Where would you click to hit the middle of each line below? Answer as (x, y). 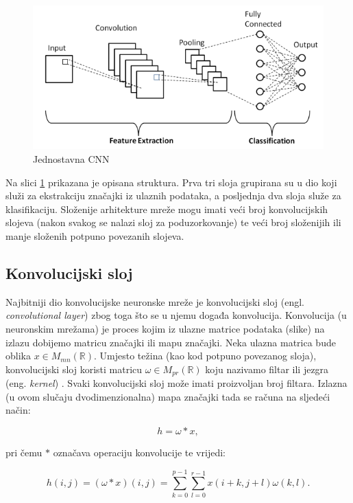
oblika (18, 356)
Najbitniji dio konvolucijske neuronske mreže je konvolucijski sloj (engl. (155, 301)
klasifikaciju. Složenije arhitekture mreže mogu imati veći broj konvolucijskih (167, 209)
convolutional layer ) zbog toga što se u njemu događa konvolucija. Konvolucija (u (176, 315)
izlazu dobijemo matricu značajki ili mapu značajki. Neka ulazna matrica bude (171, 342)
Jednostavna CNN (71, 159)
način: (18, 410)
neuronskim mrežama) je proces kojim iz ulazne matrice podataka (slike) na (165, 328)
